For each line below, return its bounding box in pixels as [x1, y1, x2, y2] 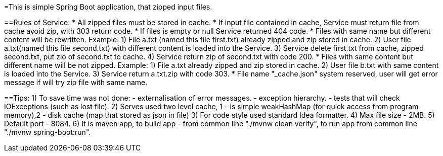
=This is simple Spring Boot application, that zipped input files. [4, 3, 212, 11]
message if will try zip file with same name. [4, 78, 148, 87]
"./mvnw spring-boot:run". [4, 128, 91, 136]
